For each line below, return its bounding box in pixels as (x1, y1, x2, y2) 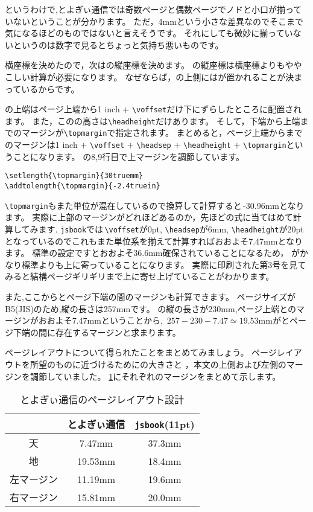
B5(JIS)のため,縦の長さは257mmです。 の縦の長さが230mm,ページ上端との (5, 302, 297, 315)
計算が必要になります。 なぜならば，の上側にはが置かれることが (30, 70, 286, 83)
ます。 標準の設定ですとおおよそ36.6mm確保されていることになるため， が (5, 246, 300, 259)
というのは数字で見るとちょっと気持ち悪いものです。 (13, 38, 224, 51)
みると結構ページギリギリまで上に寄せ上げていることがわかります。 (5, 270, 274, 283)
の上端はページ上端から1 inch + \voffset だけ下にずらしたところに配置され (5, 103, 302, 115)
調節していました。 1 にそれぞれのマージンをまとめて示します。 (30, 370, 281, 382)
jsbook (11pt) (134, 417, 195, 431)
